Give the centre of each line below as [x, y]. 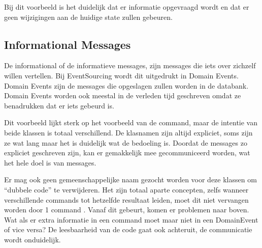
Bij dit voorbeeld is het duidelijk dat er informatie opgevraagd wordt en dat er [127, 7]
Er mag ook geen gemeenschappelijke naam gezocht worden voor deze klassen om [130, 180]
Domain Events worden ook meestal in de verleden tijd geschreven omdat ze [123, 95]
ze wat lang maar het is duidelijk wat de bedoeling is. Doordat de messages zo [126, 142]
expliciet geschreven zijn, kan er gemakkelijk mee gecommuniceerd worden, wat [127, 153]
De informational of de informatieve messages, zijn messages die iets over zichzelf [130, 65]
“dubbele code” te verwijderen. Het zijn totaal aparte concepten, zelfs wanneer [126, 189]
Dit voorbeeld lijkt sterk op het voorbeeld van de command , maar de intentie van [131, 122]
